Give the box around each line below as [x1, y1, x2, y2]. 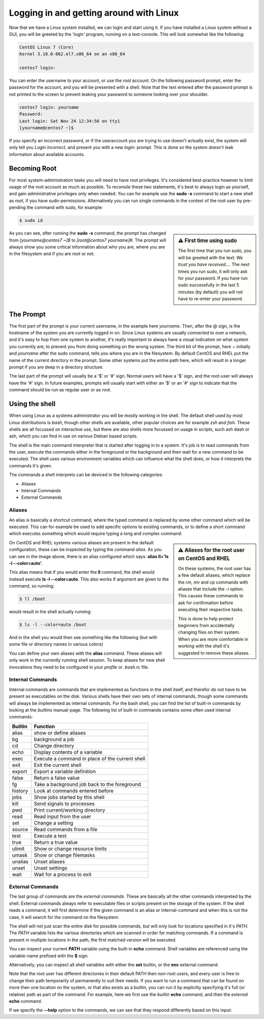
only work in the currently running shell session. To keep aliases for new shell [9, 657, 165, 663]
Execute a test [34, 832, 67, 839]
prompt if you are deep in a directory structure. [9, 364, 104, 370]
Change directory [34, 742, 74, 749]
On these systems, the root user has [178, 565, 251, 571]
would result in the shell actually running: [9, 609, 92, 615]
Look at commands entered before [34, 787, 114, 794]
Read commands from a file [34, 826, 98, 833]
